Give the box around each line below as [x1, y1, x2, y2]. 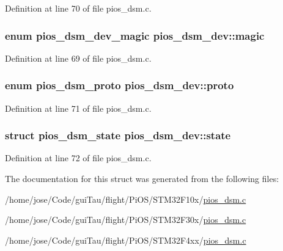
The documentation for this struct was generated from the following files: [5, 172, 279, 185]
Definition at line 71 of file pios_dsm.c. [5, 101, 152, 114]
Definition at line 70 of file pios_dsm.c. [5, 2, 152, 14]
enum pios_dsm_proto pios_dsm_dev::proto [5, 78, 234, 93]
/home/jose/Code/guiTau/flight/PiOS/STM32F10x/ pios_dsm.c [5, 192, 246, 205]
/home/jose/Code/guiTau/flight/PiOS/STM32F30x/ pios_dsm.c [5, 213, 246, 226]
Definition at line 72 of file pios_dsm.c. [5, 151, 152, 164]
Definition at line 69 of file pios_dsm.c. [5, 51, 152, 64]
